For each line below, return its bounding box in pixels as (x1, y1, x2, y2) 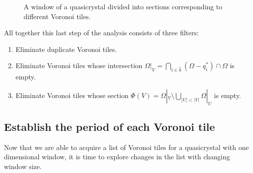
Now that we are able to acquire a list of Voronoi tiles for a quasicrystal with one (4, 142, 249, 152)
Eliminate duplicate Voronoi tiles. (15, 44, 117, 54)
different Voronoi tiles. (24, 11, 91, 21)
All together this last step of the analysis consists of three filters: (4, 27, 199, 38)
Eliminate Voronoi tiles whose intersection (15, 60, 143, 71)
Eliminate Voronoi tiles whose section (15, 90, 128, 100)
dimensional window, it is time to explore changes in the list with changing (4, 151, 230, 162)
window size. (4, 161, 42, 171)
